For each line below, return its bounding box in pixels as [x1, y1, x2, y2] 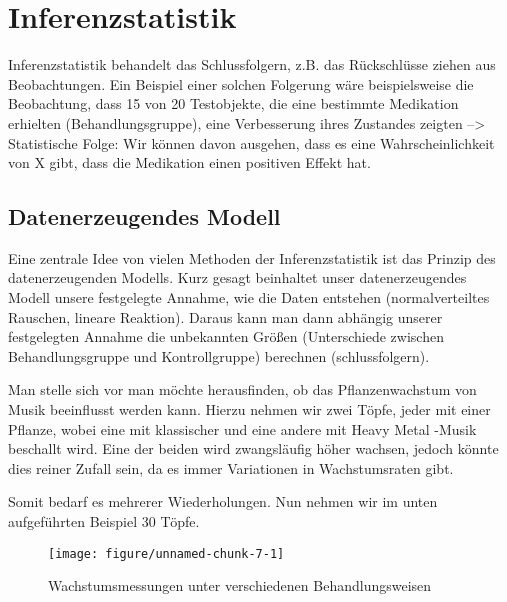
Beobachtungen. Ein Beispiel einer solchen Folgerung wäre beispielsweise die [8, 73, 474, 94]
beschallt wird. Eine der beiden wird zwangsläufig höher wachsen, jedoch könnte [8, 438, 499, 459]
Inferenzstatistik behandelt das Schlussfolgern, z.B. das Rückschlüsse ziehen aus [8, 54, 496, 75]
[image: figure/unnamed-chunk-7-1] [48, 546, 285, 561]
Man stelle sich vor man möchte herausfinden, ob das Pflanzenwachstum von [8, 379, 477, 400]
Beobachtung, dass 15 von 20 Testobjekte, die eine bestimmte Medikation [8, 93, 459, 114]
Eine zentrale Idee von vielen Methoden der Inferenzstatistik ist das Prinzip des [8, 247, 496, 268]
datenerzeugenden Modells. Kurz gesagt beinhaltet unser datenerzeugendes [8, 267, 467, 288]
